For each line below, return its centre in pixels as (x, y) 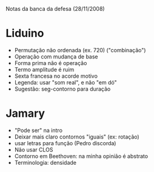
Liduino (25, 33)
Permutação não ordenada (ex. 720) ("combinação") (80, 50)
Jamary (25, 113)
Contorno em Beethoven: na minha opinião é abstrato (81, 156)
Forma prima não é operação (51, 63)
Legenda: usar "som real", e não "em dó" (66, 82)
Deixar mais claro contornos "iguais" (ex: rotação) (77, 137)
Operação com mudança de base (56, 57)
